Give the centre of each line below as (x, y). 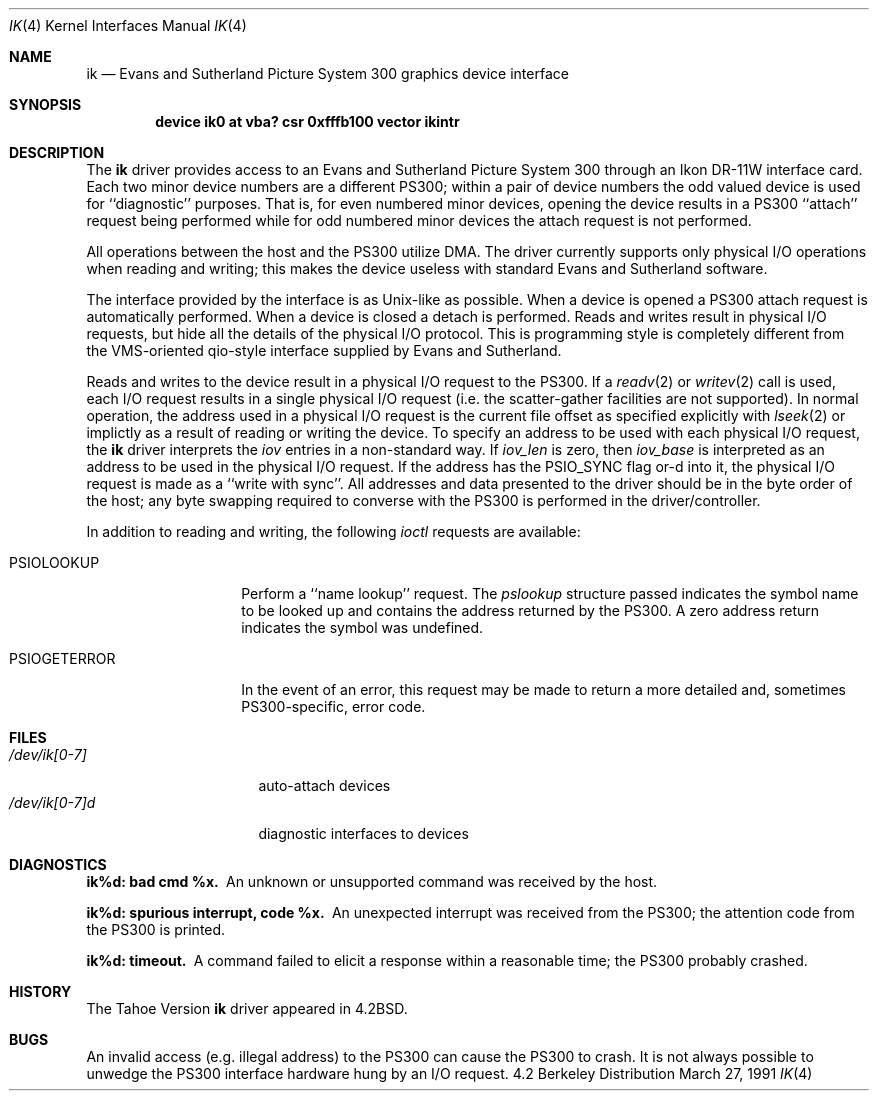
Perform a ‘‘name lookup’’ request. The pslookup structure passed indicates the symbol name (550, 593)
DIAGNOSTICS (58, 864)
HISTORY (40, 991)
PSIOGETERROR (62, 658)
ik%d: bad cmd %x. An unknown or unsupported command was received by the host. (372, 881)
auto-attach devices (324, 785)
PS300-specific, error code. (333, 706)
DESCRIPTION (57, 152)
